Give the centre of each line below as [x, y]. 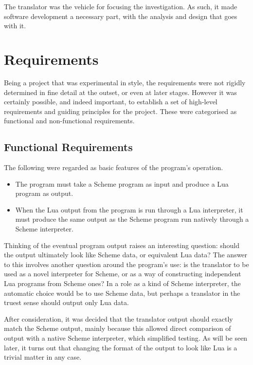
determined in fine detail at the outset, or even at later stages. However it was [120, 92]
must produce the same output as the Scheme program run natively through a [132, 219]
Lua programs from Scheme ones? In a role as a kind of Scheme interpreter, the [122, 283]
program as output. [44, 193]
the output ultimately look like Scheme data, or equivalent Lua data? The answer [126, 255]
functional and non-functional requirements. [69, 121]
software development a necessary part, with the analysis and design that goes [121, 16]
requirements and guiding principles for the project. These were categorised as [120, 111]
